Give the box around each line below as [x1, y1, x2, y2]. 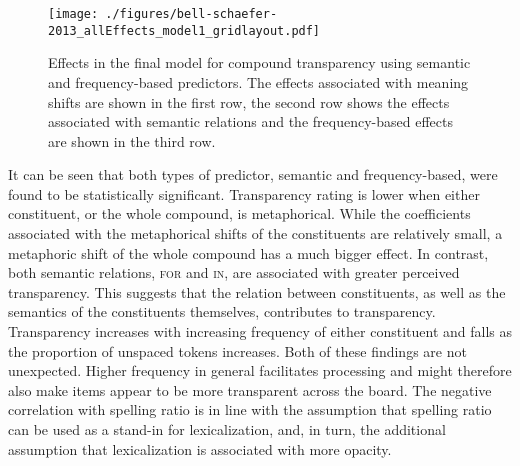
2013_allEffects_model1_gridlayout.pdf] [48, 23, 321, 38]
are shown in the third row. [48, 130, 216, 151]
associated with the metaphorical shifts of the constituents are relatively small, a [8, 223, 503, 244]
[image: [48, 7, 99, 21]
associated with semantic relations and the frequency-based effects [48, 111, 453, 132]
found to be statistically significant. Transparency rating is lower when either [8, 183, 480, 204]
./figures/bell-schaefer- [105, 7, 278, 21]
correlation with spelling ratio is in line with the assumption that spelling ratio [8, 399, 492, 420]
